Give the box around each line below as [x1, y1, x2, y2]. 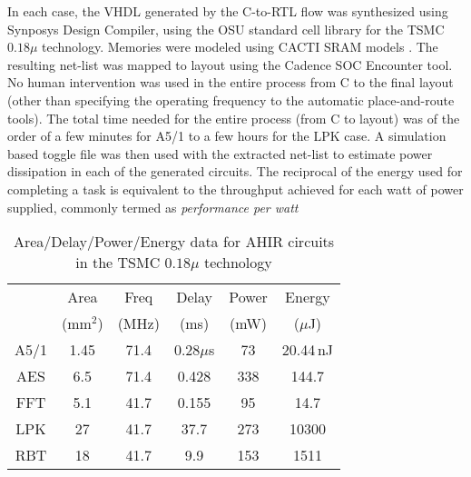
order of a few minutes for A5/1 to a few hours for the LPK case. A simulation [7, 126, 446, 145]
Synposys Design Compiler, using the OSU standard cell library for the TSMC [7, 19, 445, 38]
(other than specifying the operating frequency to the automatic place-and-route [7, 90, 455, 109]
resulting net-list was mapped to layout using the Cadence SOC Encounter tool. [7, 55, 453, 74]
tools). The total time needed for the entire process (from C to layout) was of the [7, 108, 460, 127]
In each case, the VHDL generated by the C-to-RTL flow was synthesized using [7, 2, 448, 20]
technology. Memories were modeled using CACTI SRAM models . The [42, 37, 438, 56]
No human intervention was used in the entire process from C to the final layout [7, 73, 454, 92]
